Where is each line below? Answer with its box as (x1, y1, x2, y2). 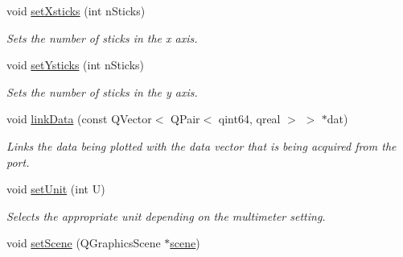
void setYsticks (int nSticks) (6, 56, 145, 73)
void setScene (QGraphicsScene (6, 234, 161, 251)
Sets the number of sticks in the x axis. (6, 29, 198, 46)
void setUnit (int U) (6, 180, 105, 197)
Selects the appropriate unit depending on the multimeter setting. (6, 207, 326, 224)
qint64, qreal (218, 110, 281, 127)
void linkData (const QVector (6, 110, 152, 127)
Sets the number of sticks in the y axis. (6, 83, 198, 100)
